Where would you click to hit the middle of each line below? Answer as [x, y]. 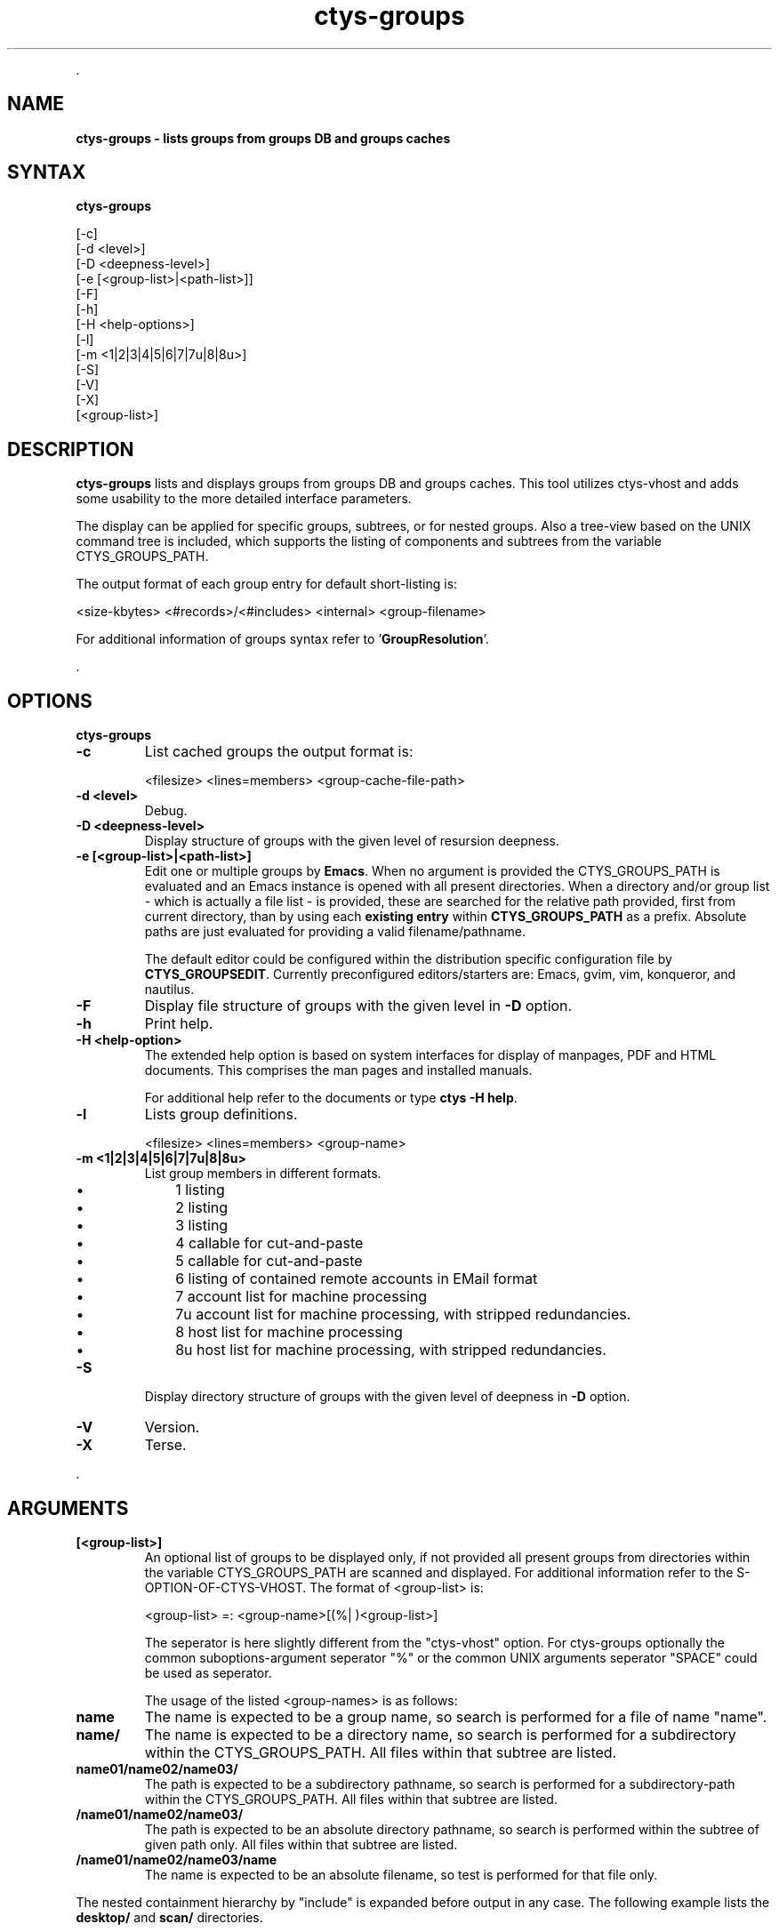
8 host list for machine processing [289, 1332]
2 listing [202, 1208]
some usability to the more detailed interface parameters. [244, 499]
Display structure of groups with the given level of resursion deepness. [352, 841]
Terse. [165, 1445]
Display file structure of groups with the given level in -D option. [358, 1006]
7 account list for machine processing [301, 1297]
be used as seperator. [208, 1672]
